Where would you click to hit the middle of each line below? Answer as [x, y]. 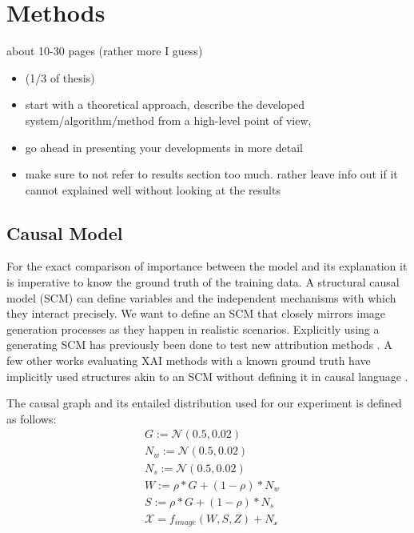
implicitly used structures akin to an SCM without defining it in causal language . [207, 376]
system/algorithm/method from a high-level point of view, [168, 120]
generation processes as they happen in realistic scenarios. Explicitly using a [193, 329]
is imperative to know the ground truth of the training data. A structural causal [203, 282]
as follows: [32, 418]
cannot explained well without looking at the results [153, 189]
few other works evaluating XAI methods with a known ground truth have [189, 361]
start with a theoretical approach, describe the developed [165, 104]
